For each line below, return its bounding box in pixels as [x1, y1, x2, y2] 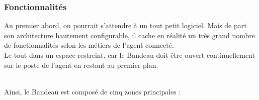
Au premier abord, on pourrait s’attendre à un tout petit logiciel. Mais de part [4, 20, 247, 31]
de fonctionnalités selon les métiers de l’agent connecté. [4, 40, 174, 50]
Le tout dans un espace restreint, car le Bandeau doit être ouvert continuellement [4, 50, 255, 60]
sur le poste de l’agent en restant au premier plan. [4, 59, 158, 70]
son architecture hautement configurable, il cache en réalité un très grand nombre [4, 30, 255, 40]
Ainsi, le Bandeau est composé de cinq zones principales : [4, 86, 181, 96]
